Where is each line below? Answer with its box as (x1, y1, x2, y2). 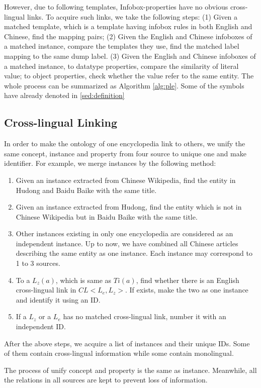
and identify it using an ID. (16, 294, 101, 305)
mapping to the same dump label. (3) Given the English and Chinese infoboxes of (4, 50, 256, 61)
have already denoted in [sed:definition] (4, 90, 125, 101)
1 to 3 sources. (16, 258, 60, 268)
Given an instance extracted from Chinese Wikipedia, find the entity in (16, 174, 236, 185)
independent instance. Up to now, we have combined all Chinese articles (16, 238, 238, 248)
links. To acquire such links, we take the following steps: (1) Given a (27, 11, 238, 22)
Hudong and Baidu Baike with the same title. (16, 184, 157, 195)
